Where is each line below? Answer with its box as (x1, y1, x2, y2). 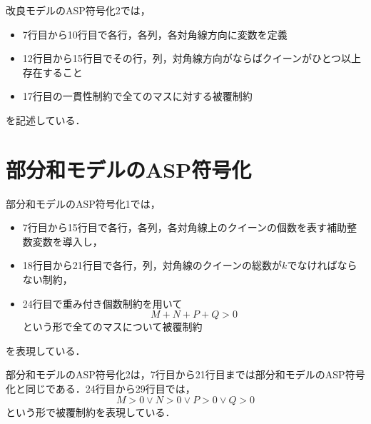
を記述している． (6, 112, 86, 127)
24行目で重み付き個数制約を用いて (22, 296, 183, 311)
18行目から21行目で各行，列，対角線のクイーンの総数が (22, 258, 283, 273)
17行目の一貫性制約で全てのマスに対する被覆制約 (22, 89, 253, 104)
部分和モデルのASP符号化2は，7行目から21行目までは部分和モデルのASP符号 (6, 367, 365, 382)
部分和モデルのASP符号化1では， (6, 196, 161, 211)
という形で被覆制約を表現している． (6, 404, 176, 419)
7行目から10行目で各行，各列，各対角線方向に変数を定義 (22, 26, 288, 41)
